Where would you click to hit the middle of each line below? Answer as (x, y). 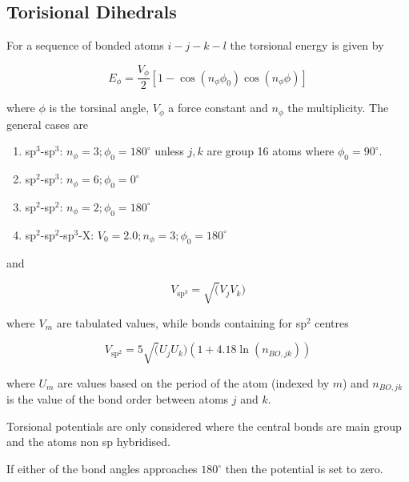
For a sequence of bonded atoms (85, 45)
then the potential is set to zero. (304, 469)
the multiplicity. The (338, 108)
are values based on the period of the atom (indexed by (194, 382)
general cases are (48, 124)
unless (169, 151)
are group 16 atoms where (271, 151)
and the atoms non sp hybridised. (88, 442)
